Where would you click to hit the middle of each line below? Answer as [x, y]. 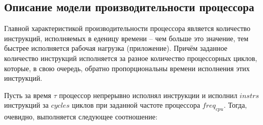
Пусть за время [28, 95]
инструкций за [26, 105]
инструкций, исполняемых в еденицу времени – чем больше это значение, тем [126, 38]
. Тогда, [235, 105]
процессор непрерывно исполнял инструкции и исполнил [148, 95]
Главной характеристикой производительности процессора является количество [127, 28]
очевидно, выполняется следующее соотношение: [81, 117]
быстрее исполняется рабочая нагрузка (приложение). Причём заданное [116, 48]
